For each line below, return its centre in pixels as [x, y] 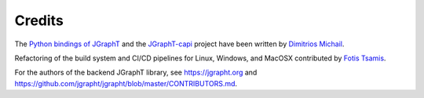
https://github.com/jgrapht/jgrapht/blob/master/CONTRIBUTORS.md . [126, 83]
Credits [39, 20]
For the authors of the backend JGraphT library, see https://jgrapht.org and [136, 73]
